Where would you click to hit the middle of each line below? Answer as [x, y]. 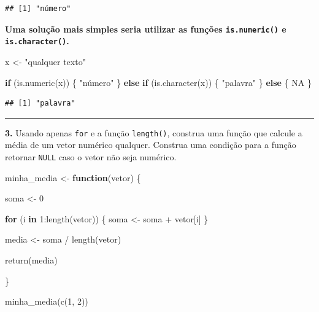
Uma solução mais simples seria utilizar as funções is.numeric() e [146, 29]
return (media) [31, 259]
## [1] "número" [38, 9]
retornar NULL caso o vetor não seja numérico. [91, 156]
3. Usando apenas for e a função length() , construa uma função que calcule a [154, 132]
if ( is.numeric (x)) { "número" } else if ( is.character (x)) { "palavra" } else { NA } [158, 82]
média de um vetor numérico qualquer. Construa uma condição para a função [151, 145]
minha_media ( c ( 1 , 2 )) [47, 301]
